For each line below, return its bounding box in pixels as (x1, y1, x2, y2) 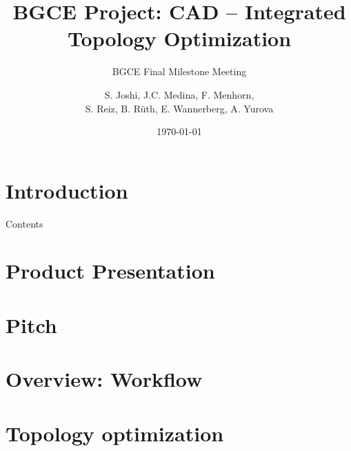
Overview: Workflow (6, 365, 203, 393)
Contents (6, 216, 43, 230)
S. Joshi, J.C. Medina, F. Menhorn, (104, 87, 254, 101)
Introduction (6, 176, 128, 204)
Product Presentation (6, 257, 215, 285)
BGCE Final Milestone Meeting (112, 64, 247, 79)
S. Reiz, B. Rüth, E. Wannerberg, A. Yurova (85, 101, 274, 115)
